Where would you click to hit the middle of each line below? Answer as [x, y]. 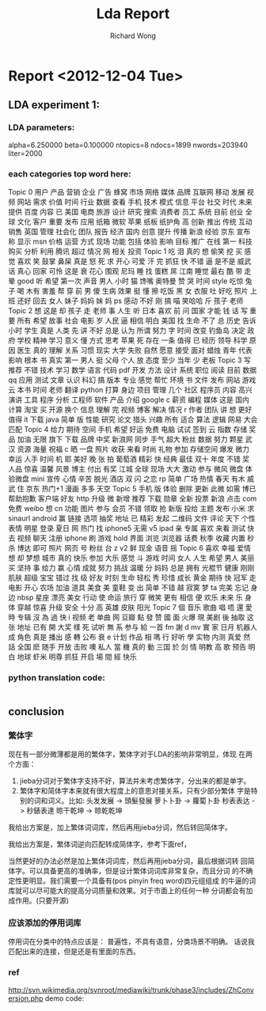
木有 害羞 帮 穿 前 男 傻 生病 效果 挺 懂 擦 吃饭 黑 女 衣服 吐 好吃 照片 [137, 290]
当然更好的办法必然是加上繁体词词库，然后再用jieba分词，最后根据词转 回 [128, 861]
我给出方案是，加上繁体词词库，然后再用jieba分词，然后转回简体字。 [120, 827]
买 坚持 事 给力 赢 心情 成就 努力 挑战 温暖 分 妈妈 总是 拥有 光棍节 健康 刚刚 [131, 567]
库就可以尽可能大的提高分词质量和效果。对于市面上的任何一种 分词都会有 [127, 890]
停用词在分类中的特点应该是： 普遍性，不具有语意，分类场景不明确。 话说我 [131, 941]
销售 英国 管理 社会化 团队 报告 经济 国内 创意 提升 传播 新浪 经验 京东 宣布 [129, 231]
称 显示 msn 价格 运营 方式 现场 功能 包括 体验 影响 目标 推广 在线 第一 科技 [130, 241]
